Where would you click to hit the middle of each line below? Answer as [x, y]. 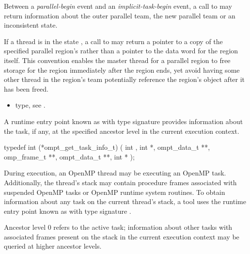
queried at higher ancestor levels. [53, 246]
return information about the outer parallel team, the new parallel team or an [120, 15]
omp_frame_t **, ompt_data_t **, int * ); [69, 156]
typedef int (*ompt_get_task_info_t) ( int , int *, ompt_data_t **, [107, 147]
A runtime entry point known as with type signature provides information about [124, 121]
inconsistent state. [31, 25]
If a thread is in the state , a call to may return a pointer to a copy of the [113, 41]
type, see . [30, 105]
